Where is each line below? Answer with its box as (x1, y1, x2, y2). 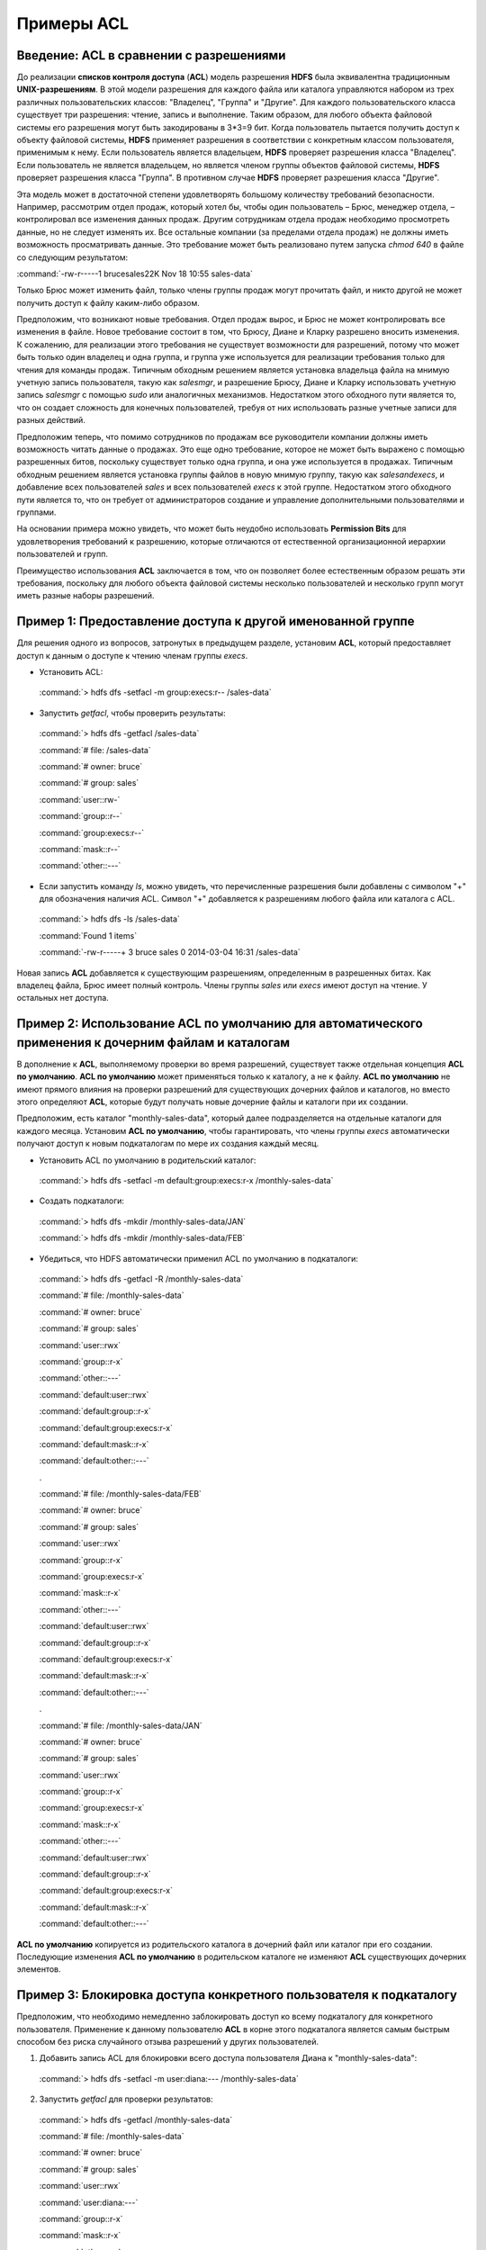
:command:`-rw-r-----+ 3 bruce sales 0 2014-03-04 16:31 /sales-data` (39, 947, 301, 958)
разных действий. (16, 415, 85, 426)
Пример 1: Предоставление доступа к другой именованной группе (16, 614, 415, 629)
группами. (16, 507, 57, 517)
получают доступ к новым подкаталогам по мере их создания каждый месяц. (16, 1138, 319, 1149)
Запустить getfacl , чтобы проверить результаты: (39, 707, 226, 718)
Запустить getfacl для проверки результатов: (39, 2093, 213, 2105)
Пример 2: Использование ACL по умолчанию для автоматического (16, 1016, 423, 1031)
